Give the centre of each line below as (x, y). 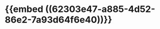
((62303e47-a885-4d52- (100, 9)
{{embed (24, 9)
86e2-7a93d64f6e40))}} (59, 20)
